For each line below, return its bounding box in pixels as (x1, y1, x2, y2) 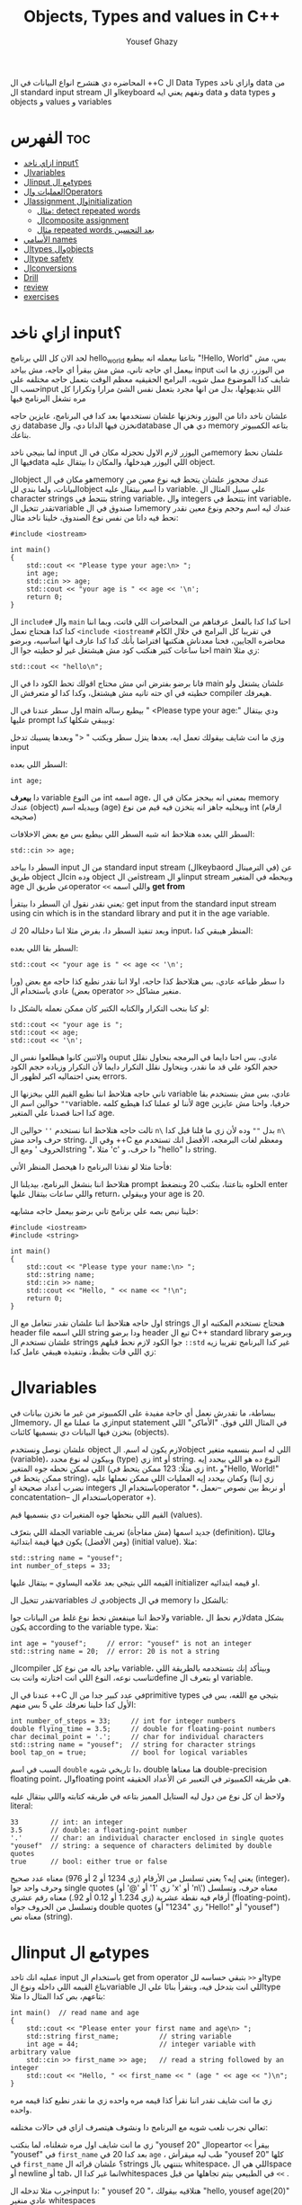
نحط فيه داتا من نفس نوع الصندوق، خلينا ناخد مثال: (10, 512, 179, 522)
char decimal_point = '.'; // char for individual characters (10, 1732, 264, 1741)
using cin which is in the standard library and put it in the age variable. (10, 907, 271, 918)
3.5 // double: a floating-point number (10, 1826, 188, 1835)
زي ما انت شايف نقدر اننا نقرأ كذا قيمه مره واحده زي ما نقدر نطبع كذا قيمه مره (10, 2095, 272, 2106)
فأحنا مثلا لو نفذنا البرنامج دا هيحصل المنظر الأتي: (10, 1161, 173, 1172)
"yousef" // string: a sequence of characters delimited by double (10, 1841, 272, 1850)
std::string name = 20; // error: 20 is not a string (10, 1647, 220, 1656)
